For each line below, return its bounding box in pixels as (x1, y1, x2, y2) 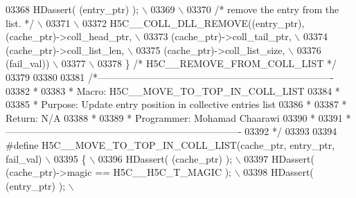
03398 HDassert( (243, 165, 314, 179)
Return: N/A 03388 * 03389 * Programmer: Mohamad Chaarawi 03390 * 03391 (6, 110, 343, 125)
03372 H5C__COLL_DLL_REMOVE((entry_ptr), (82, 15, 305, 30)
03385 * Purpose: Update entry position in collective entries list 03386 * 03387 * (6, 97, 347, 111)
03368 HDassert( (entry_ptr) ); (6, 2, 139, 16)
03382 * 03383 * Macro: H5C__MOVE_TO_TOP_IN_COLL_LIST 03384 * (6, 83, 340, 98)
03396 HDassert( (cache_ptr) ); (98, 151, 233, 165)
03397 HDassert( (244, 151, 314, 165)
